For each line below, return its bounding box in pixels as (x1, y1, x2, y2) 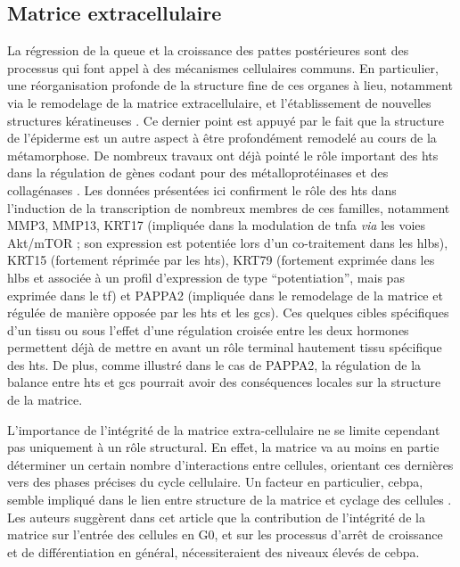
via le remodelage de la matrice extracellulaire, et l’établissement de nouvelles (7, 93, 431, 111)
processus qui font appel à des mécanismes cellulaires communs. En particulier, (7, 58, 439, 77)
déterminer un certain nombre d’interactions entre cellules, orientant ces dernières (7, 455, 454, 473)
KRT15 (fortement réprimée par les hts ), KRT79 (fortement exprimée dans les (7, 251, 435, 269)
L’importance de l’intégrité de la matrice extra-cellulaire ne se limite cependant (7, 420, 440, 439)
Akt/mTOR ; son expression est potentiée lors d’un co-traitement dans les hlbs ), (7, 233, 448, 251)
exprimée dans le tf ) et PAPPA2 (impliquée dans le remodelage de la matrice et (7, 285, 443, 304)
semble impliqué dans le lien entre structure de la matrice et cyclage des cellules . (7, 490, 452, 509)
